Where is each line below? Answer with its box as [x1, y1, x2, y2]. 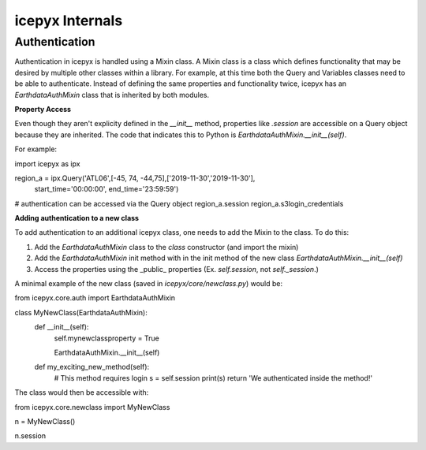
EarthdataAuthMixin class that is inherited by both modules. [14, 90, 210, 99]
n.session [14, 431, 47, 441]
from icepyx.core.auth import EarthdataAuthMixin [14, 293, 176, 303]
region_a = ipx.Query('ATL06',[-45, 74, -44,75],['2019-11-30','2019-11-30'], [14, 173, 256, 183]
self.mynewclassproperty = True [54, 333, 159, 343]
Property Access [14, 104, 71, 113]
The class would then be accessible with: [14, 388, 149, 397]
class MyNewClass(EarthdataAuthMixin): [14, 307, 148, 317]
